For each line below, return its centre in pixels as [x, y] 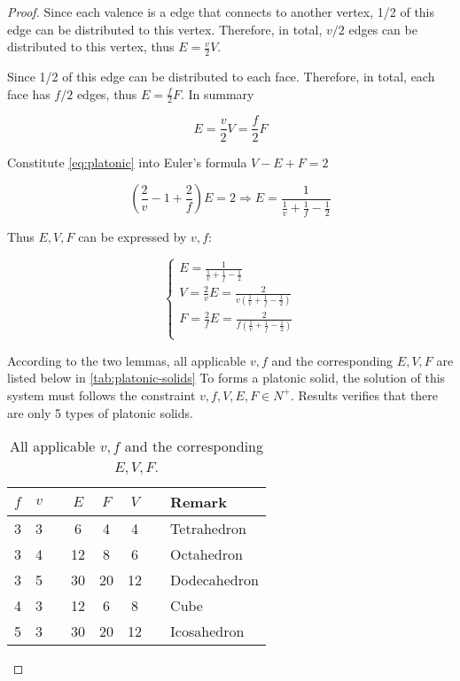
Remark [199, 502]
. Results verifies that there [364, 395]
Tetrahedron [208, 529]
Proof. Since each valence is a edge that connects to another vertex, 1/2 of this [221, 12]
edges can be [383, 29]
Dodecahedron [214, 580]
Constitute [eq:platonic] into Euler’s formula [127, 162]
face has [29, 93]
